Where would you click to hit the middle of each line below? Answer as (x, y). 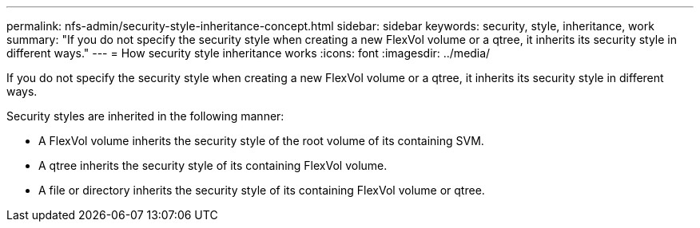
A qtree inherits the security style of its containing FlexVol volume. (213, 165)
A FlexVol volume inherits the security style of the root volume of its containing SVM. (261, 141)
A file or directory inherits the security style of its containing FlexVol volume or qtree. (262, 190)
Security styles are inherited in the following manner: (145, 116)
